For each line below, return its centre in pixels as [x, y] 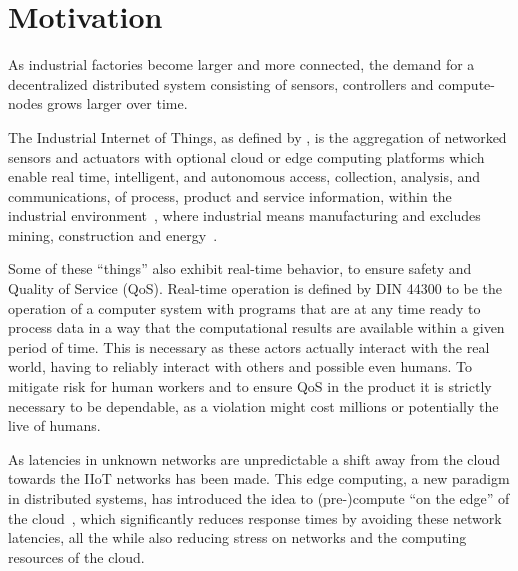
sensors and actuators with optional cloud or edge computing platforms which [246, 156]
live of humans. [54, 425]
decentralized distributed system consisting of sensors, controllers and [221, 83]
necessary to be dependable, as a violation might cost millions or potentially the [253, 405]
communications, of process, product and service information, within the [230, 195]
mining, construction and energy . [113, 234]
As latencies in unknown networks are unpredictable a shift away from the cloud [254, 458]
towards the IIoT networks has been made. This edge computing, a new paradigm [259, 478]
